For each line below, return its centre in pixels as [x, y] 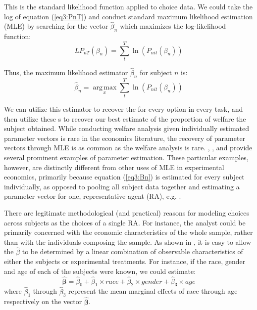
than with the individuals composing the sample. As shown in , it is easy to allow [128, 242]
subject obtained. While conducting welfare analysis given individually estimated [127, 128]
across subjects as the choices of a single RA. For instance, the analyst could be [125, 222]
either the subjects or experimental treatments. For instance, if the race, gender [125, 261]
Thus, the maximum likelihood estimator [66, 72]
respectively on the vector [43, 301]
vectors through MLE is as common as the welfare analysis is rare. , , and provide [128, 148]
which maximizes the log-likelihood [173, 26]
